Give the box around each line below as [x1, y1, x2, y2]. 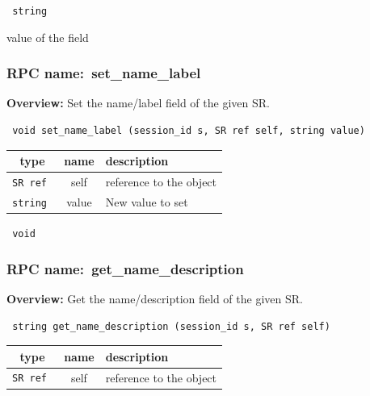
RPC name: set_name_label [6, 63, 201, 83]
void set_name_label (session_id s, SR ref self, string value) [12, 125, 365, 137]
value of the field [6, 28, 89, 45]
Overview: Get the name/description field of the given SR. [6, 290, 303, 306]
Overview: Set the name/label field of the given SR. [6, 94, 270, 111]
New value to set [105, 193, 188, 210]
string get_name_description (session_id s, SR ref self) [12, 320, 330, 332]
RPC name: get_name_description [6, 258, 244, 278]
